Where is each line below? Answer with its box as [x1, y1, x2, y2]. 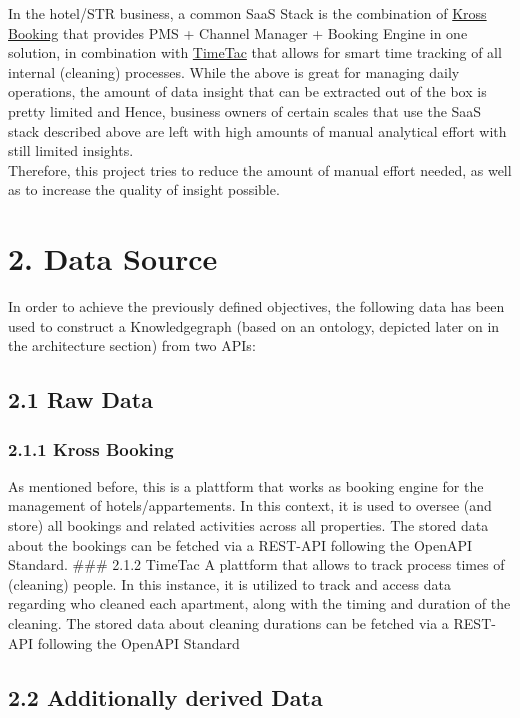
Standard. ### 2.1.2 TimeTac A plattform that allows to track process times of [8, 554, 505, 575]
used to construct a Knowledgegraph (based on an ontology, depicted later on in [8, 315, 500, 336]
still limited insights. [8, 140, 134, 161]
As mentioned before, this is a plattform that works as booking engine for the [8, 475, 484, 496]
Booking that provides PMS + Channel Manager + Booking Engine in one [8, 22, 468, 43]
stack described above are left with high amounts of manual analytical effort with [8, 120, 507, 141]
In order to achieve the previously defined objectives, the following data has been [8, 296, 505, 317]
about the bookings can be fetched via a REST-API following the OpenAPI [8, 534, 473, 555]
